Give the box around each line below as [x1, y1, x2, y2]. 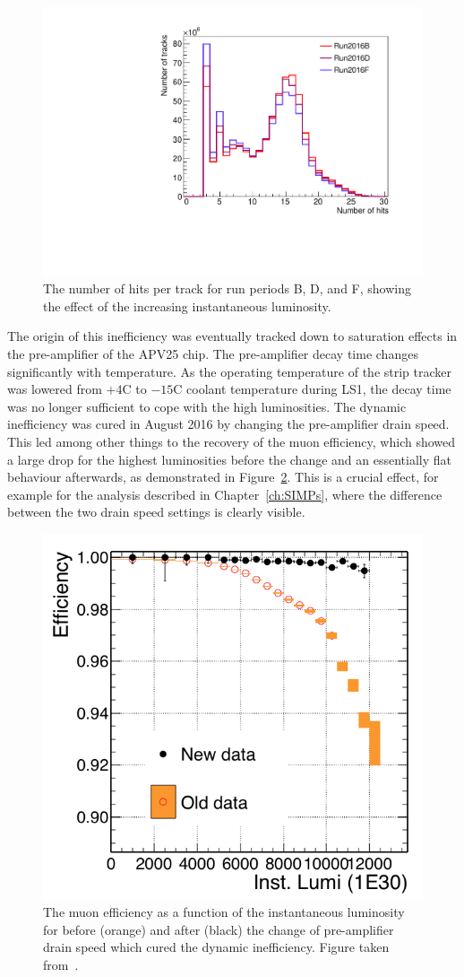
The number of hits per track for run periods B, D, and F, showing [43, 279, 411, 298]
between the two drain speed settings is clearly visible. [7, 502, 305, 521]
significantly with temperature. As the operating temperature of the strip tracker [7, 362, 452, 380]
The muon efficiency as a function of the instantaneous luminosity [43, 903, 405, 921]
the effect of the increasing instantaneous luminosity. [43, 296, 331, 315]
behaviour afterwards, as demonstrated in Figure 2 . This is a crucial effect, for [7, 467, 439, 486]
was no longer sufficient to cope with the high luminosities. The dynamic [7, 397, 407, 415]
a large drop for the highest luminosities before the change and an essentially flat [7, 449, 451, 468]
